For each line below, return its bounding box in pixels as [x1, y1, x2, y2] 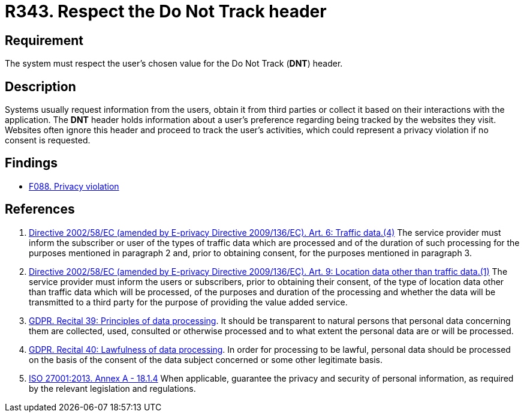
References [5, 202, 75, 217]
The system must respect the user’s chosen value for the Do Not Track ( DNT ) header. [5, 58, 343, 69]
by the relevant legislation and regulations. [29, 383, 196, 394]
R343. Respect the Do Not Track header [5, 1, 327, 22]
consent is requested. [5, 135, 91, 146]
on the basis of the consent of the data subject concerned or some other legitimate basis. [29, 354, 383, 365]
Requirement [5, 32, 84, 48]
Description [5, 79, 76, 94]
